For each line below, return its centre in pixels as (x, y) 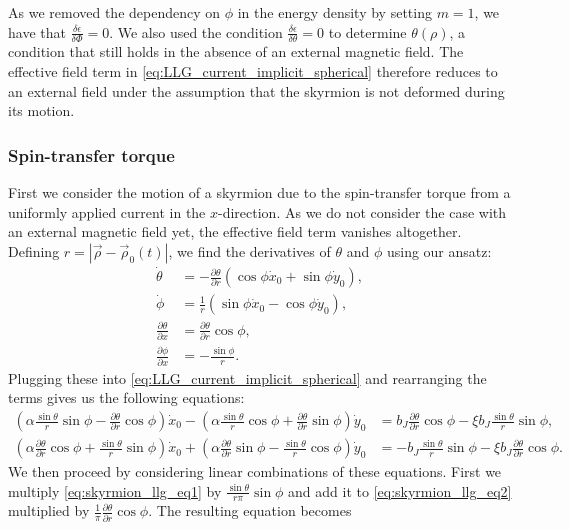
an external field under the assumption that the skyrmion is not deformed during (256, 90)
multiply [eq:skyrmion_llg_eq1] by (115, 490)
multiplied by (49, 510)
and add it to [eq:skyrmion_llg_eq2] (400, 490)
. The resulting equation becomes (250, 510)
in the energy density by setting (334, 12)
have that (37, 31)
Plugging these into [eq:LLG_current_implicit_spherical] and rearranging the (247, 377)
